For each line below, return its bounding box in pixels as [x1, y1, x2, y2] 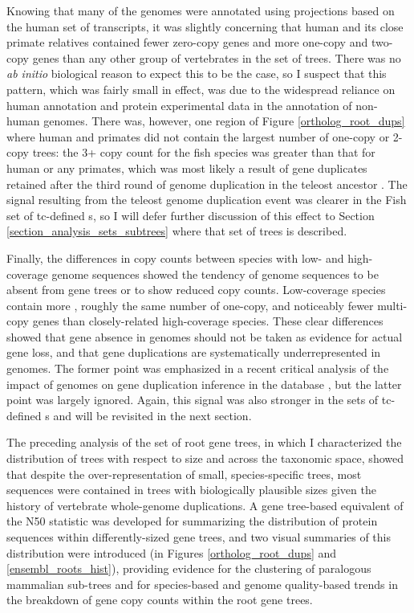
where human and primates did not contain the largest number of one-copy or [6, 128, 390, 145]
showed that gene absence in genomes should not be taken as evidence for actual [6, 328, 403, 345]
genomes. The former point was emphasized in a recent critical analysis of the [6, 360, 389, 377]
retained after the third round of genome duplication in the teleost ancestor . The [6, 175, 408, 192]
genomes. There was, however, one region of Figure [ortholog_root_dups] [43, 112, 405, 129]
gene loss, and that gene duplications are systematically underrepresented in [6, 344, 381, 361]
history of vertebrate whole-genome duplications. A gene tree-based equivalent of [6, 497, 404, 513]
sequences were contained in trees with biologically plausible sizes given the [6, 481, 376, 498]
